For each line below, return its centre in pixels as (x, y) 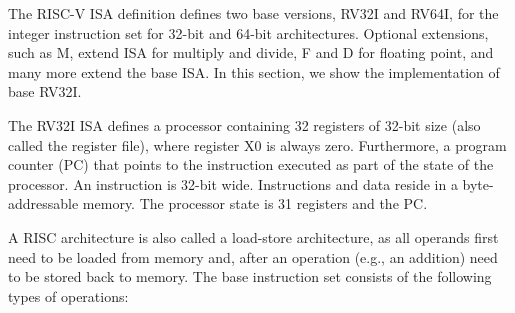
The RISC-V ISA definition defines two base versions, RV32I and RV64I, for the (253, 13)
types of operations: (68, 295)
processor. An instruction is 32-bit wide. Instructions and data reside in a (233, 183)
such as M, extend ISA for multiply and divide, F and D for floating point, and (251, 52)
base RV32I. (45, 91)
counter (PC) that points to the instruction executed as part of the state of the (251, 164)
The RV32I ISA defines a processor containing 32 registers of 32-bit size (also (244, 124)
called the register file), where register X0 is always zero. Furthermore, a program (257, 144)
